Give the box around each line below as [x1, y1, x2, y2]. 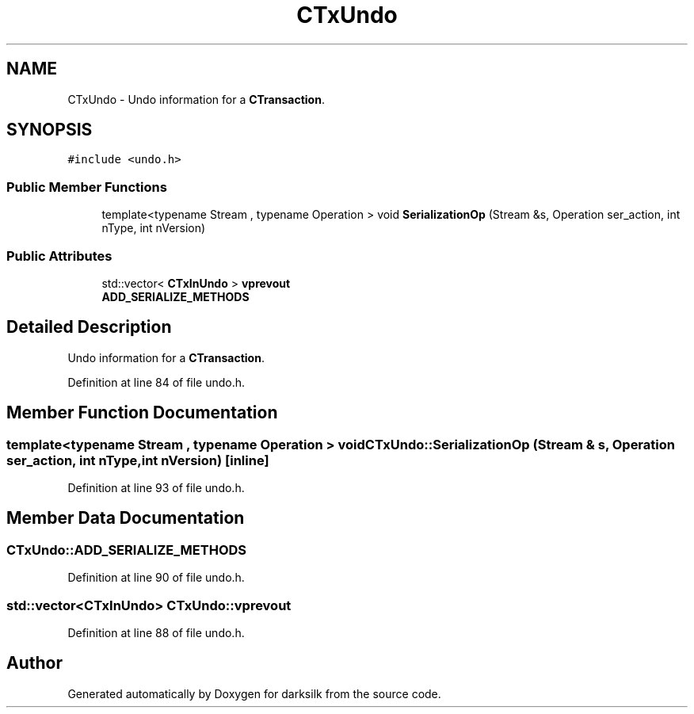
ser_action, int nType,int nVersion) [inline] [6, 452, 269, 468]
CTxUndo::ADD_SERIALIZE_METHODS [6, 541, 247, 558]
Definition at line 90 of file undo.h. [67, 571, 245, 585]
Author [6, 653, 63, 674]
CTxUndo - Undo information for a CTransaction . [67, 92, 325, 106]
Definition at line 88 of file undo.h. [67, 625, 245, 640]
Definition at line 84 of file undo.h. [67, 375, 246, 389]
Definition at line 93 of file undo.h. [67, 481, 245, 494]
